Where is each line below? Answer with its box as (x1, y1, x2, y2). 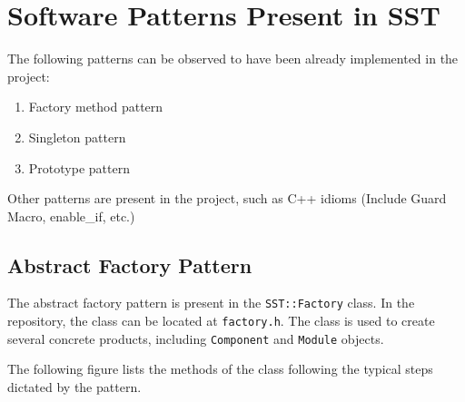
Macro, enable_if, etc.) (7, 206, 135, 225)
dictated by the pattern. (7, 377, 142, 397)
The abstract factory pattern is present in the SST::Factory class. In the (7, 293, 415, 312)
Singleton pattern (28, 127, 126, 146)
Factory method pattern (28, 97, 163, 116)
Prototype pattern (28, 158, 130, 177)
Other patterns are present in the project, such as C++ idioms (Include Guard (7, 189, 447, 208)
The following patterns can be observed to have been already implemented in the (7, 49, 459, 68)
